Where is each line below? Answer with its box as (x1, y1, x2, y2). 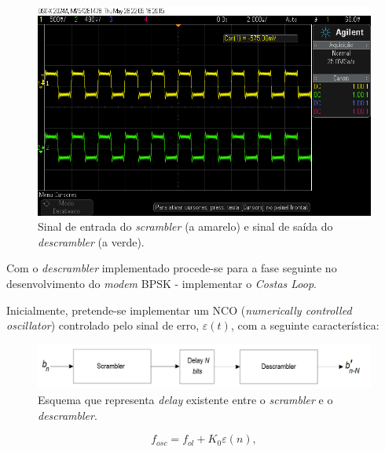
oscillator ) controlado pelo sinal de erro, (6, 317, 200, 334)
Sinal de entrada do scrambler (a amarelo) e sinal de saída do (38, 218, 333, 235)
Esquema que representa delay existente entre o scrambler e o (38, 392, 333, 408)
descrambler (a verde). (38, 233, 145, 250)
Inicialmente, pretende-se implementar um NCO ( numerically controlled (6, 301, 352, 318)
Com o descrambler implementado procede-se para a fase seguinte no (6, 260, 337, 276)
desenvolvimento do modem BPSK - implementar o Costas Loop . (6, 275, 317, 291)
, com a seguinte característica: (230, 317, 379, 334)
